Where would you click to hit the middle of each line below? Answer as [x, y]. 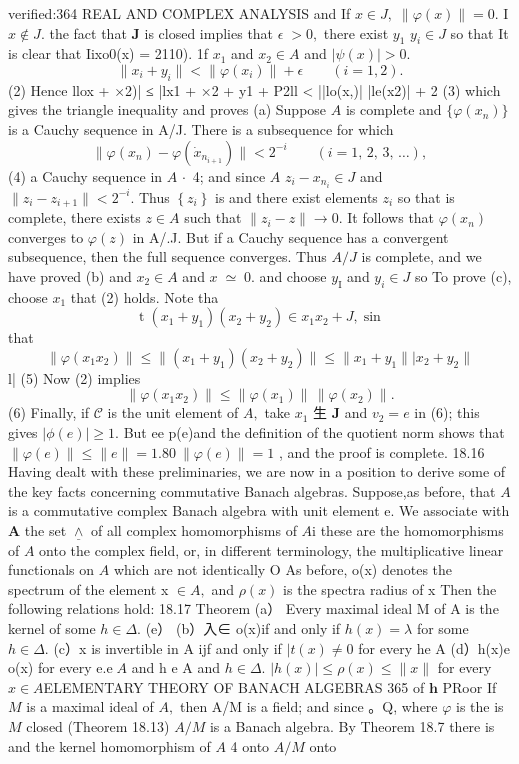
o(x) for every [50, 667]
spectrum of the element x [88, 588]
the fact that [88, 32]
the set [45, 530]
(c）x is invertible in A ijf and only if [167, 647]
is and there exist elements [296, 196]
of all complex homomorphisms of [194, 530]
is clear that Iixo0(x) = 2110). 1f [108, 53]
